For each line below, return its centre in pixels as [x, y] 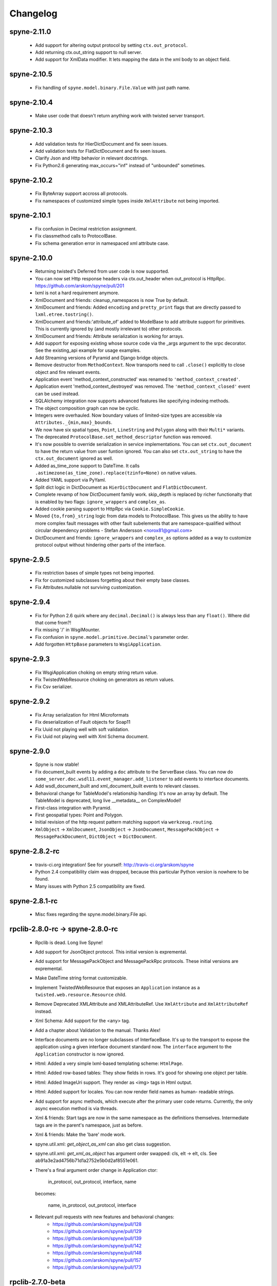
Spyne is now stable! [57, 764]
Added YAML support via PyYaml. [71, 480]
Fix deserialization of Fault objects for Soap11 [83, 722]
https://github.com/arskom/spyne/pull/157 [97, 1260]
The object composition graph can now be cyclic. [87, 408]
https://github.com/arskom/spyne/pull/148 [97, 1253]
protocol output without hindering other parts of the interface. [101, 545]
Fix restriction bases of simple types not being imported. [95, 573]
